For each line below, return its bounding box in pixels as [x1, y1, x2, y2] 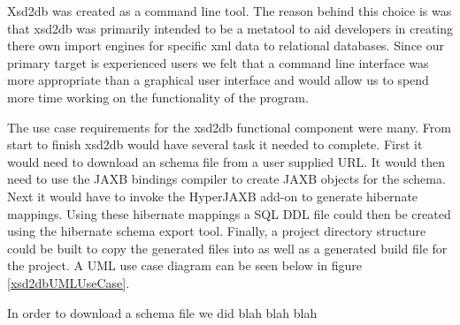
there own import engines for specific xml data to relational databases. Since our [7, 36, 445, 55]
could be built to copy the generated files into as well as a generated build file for [7, 238, 448, 257]
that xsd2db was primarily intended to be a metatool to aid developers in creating [7, 19, 454, 37]
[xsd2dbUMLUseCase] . [7, 273, 130, 291]
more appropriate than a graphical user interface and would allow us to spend [7, 71, 429, 89]
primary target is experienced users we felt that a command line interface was [7, 53, 429, 72]
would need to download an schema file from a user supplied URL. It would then [7, 152, 445, 170]
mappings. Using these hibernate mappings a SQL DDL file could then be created [7, 204, 451, 223]
